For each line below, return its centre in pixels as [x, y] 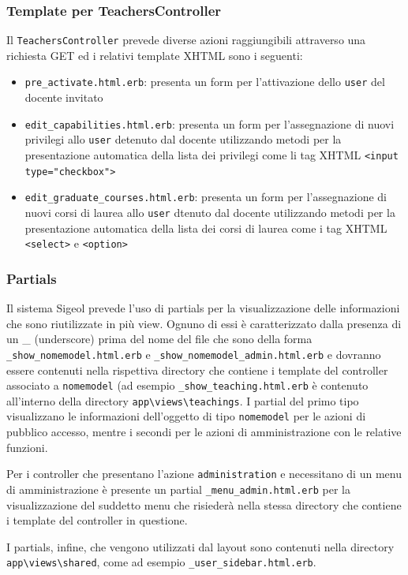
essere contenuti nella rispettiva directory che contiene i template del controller [197, 370]
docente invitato [64, 97]
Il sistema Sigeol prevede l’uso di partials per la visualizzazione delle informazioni [203, 308]
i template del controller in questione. [97, 520]
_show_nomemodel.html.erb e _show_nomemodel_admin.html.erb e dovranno [194, 354]
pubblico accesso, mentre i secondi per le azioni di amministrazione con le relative [204, 432]
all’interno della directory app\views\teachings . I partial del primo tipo [183, 400]
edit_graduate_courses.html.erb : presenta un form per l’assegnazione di [206, 197]
